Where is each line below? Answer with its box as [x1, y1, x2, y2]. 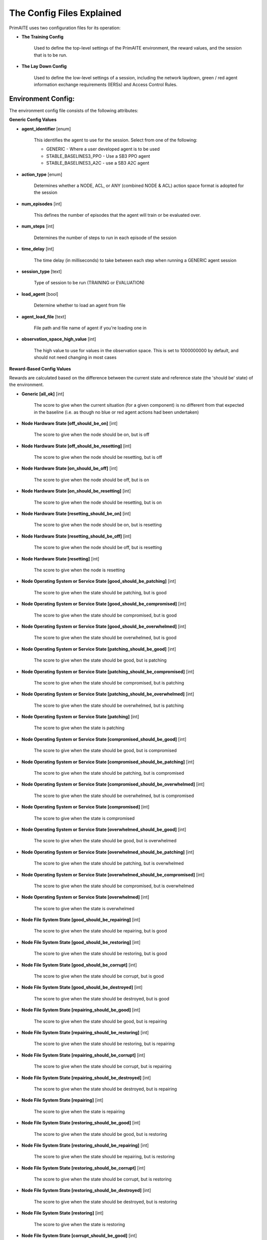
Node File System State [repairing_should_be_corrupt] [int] [21, 1052, 145, 1058]
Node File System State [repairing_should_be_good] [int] [21, 1007, 140, 1013]
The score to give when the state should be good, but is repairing [34, 1018, 168, 1024]
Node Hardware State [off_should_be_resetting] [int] [21, 443, 132, 449]
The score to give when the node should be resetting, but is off [34, 454, 163, 460]
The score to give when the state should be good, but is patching [34, 657, 167, 663]
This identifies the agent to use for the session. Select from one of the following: [34, 137, 198, 143]
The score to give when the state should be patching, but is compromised [34, 770, 184, 776]
